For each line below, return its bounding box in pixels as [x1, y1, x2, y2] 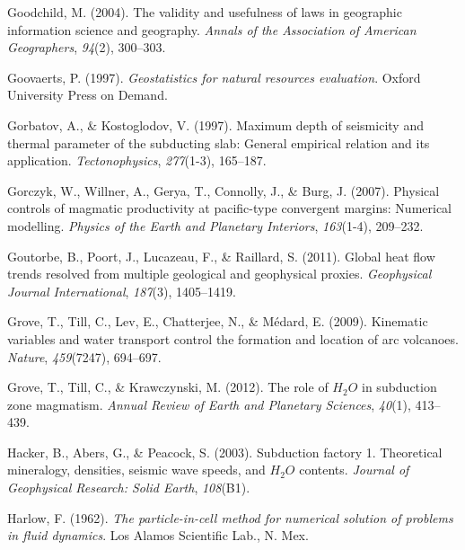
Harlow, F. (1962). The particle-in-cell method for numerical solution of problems [7, 508, 453, 527]
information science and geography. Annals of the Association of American [7, 20, 417, 39]
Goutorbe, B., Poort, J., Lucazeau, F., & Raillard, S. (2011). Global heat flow [7, 246, 435, 265]
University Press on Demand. [7, 85, 168, 104]
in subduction [362, 377, 437, 396]
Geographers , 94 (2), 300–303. [7, 38, 166, 57]
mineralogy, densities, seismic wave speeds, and [7, 460, 266, 479]
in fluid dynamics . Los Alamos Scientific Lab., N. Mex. [7, 526, 309, 545]
